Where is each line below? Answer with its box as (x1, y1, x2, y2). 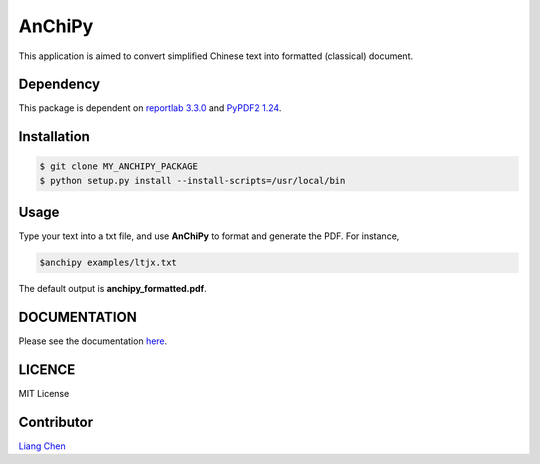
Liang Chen (18, 440, 66, 452)
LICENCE (18, 361, 76, 379)
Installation (18, 128, 90, 145)
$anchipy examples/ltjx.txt (39, 257, 177, 269)
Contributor (18, 413, 94, 430)
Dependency (18, 76, 100, 93)
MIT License (18, 388, 70, 400)
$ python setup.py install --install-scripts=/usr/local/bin (39, 175, 346, 186)
